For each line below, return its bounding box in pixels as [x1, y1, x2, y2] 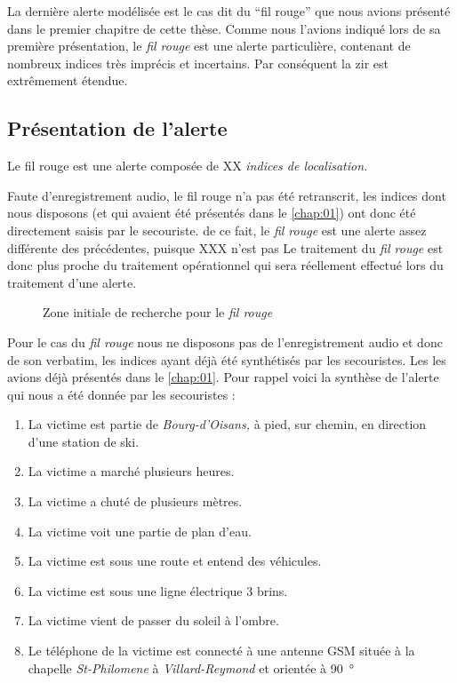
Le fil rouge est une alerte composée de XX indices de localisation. [7, 156, 368, 175]
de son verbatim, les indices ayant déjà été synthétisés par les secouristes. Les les [7, 350, 446, 369]
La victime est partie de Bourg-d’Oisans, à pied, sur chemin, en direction [28, 415, 427, 433]
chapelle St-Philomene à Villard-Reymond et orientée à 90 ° [28, 658, 354, 677]
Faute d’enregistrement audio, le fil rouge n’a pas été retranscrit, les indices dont [7, 186, 446, 204]
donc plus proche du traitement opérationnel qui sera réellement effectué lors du [7, 256, 444, 274]
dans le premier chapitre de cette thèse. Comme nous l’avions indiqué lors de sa [7, 19, 441, 37]
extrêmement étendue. [7, 71, 128, 90]
